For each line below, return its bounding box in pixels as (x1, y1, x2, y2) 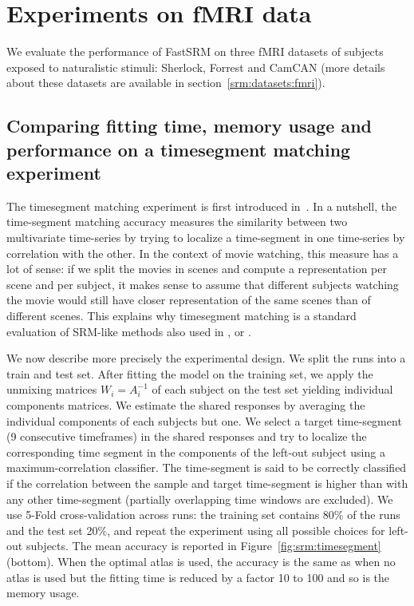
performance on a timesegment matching (6, 137, 351, 161)
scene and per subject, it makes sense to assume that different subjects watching (6, 275, 399, 292)
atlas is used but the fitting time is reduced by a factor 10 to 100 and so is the (6, 568, 390, 585)
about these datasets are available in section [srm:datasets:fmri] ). (6, 74, 325, 91)
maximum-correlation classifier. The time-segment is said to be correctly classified (6, 459, 407, 476)
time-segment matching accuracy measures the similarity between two (6, 213, 348, 230)
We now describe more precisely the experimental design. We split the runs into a (6, 350, 406, 366)
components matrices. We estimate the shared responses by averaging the (6, 397, 365, 414)
